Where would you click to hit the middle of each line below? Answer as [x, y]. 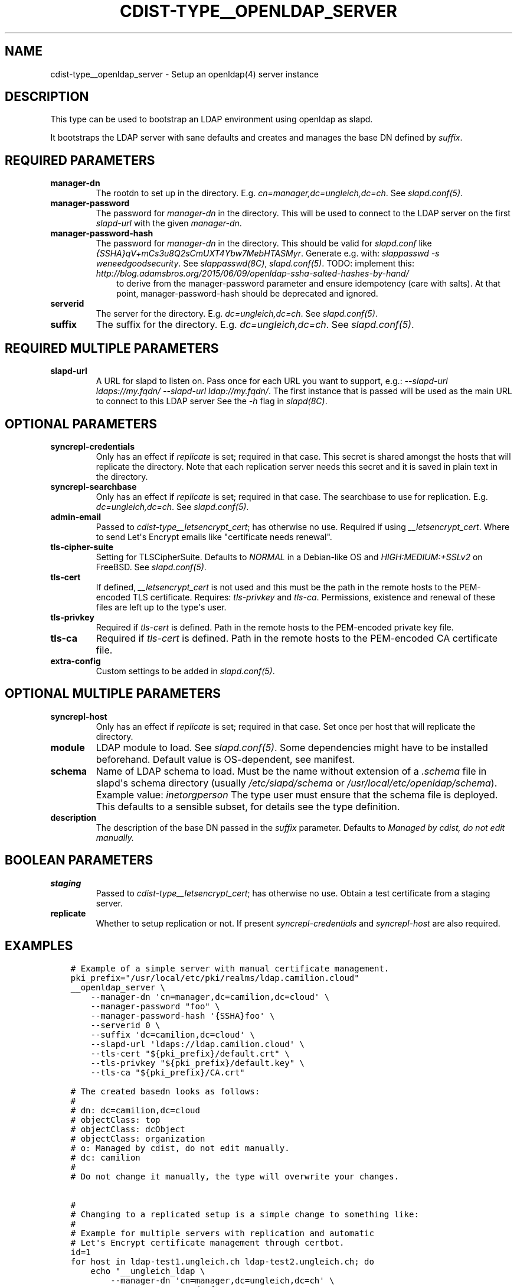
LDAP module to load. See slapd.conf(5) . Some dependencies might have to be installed [292, 747]
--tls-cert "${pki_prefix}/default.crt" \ [190, 1053]
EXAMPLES [39, 946]
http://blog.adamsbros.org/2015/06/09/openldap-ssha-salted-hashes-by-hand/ [252, 274]
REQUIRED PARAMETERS [80, 160]
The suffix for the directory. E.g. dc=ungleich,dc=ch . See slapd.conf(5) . [255, 325]
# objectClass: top [115, 1119]
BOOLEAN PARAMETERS [79, 860]
